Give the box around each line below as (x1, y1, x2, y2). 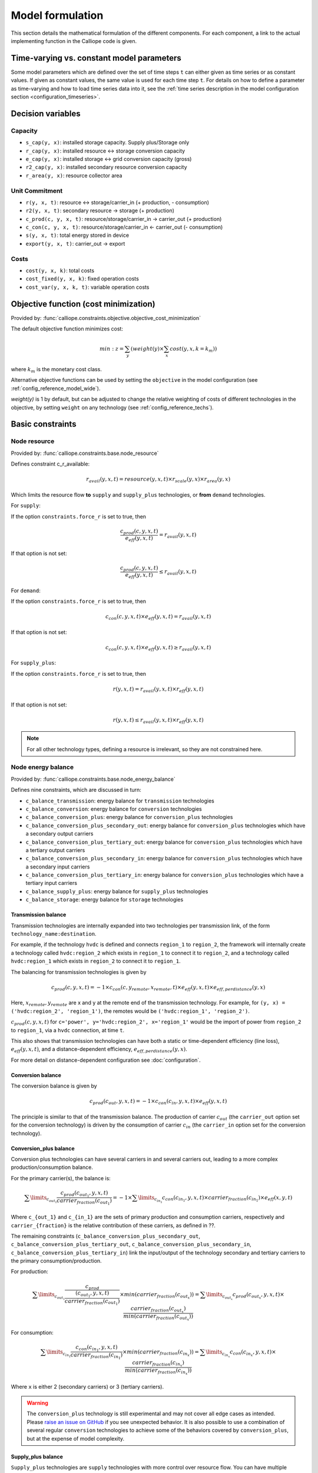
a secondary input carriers (25, 863, 90, 870)
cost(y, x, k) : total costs (25, 267, 94, 274)
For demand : (11, 587, 41, 594)
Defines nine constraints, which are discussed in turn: (11, 787, 141, 794)
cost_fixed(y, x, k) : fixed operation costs (25, 275, 140, 282)
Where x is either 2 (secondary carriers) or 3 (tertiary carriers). (11, 1383, 164, 1390)
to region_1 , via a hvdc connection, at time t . (11, 1026, 125, 1033)
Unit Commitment (11, 186, 63, 194)
